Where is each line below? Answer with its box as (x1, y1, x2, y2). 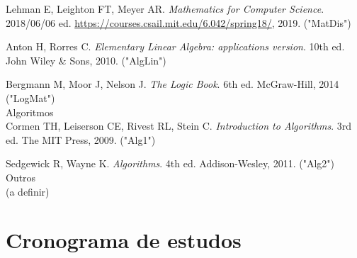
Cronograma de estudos (6, 225, 242, 254)
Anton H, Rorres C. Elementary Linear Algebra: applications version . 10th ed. (6, 39, 345, 54)
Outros (6, 169, 36, 184)
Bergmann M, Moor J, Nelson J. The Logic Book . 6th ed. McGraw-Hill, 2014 (6, 77, 339, 91)
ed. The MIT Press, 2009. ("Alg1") (6, 132, 156, 147)
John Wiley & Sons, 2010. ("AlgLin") (6, 52, 166, 67)
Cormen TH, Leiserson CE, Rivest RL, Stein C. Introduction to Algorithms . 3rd (6, 118, 351, 133)
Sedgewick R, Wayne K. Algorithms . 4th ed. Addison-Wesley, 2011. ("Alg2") (6, 156, 335, 171)
